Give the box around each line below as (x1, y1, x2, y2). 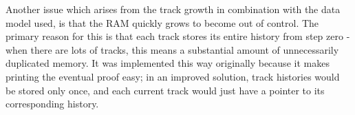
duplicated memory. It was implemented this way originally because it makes (6, 56, 330, 70)
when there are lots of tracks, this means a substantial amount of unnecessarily (6, 42, 339, 56)
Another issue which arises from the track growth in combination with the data (6, 2, 341, 16)
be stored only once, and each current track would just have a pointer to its (6, 83, 325, 97)
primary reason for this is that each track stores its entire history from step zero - (6, 29, 350, 43)
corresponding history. (6, 96, 99, 111)
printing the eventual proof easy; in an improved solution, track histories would (6, 69, 340, 83)
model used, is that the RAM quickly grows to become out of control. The (6, 15, 319, 30)
